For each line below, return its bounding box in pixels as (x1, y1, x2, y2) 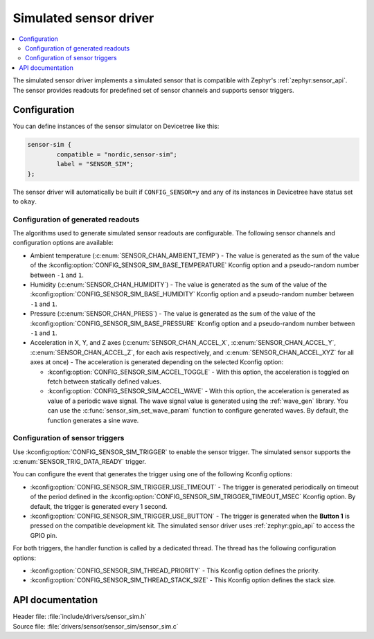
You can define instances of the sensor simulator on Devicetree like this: (12, 122, 220, 131)
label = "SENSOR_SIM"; (56, 160, 134, 168)
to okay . (12, 197, 37, 206)
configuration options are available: (12, 239, 114, 247)
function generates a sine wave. (47, 416, 139, 424)
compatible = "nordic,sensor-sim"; (56, 150, 178, 159)
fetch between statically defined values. (47, 377, 162, 386)
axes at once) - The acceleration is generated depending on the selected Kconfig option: (30, 358, 284, 366)
